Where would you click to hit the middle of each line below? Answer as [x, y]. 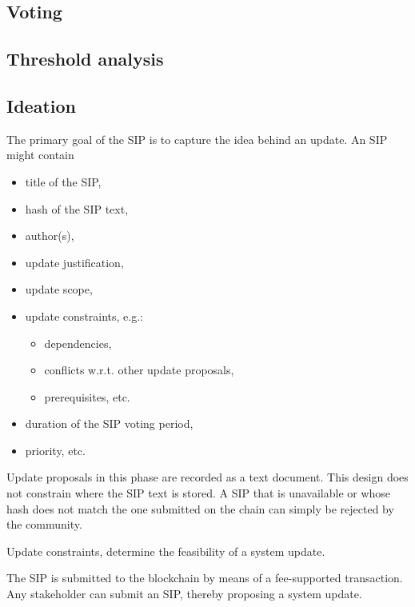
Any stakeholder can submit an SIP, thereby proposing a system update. [184, 594]
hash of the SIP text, [77, 208]
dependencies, [78, 343]
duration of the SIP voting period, [109, 423]
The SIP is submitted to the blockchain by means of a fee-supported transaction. [205, 578]
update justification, [74, 262]
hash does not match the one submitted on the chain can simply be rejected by [200, 508]
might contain [40, 155]
